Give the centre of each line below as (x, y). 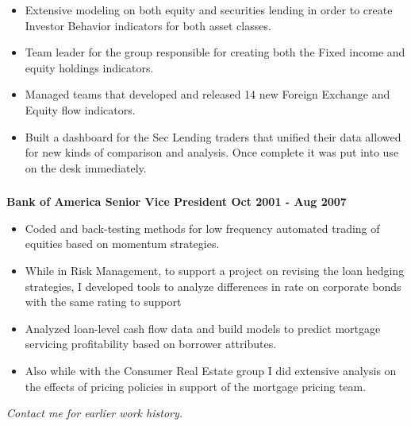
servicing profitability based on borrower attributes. (151, 344)
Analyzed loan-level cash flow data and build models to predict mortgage (203, 328)
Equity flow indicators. (80, 109)
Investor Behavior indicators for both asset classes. (148, 25)
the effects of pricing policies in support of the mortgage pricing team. (196, 386)
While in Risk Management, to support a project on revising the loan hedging (215, 271)
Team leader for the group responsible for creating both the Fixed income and (215, 52)
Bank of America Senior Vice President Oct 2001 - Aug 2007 (177, 201)
